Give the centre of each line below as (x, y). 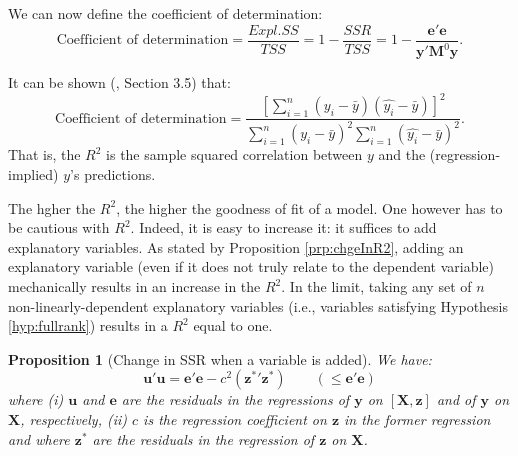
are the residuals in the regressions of (235, 399)
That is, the (44, 154)
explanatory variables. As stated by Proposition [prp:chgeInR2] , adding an (236, 246)
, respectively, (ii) (74, 419)
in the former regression (417, 419)
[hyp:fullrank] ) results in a (88, 325)
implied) (33, 174)
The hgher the (52, 207)
